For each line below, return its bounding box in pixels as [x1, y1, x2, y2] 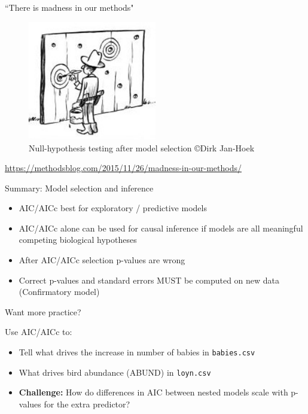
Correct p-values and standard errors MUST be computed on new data [19, 273, 280, 286]
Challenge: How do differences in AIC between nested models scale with [19, 386, 288, 398]
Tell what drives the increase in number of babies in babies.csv [19, 346, 255, 358]
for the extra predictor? [44, 397, 130, 410]
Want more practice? [5, 305, 81, 318]
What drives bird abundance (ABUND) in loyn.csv [19, 366, 211, 378]
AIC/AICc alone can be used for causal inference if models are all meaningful [19, 221, 303, 234]
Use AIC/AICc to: [5, 325, 72, 338]
